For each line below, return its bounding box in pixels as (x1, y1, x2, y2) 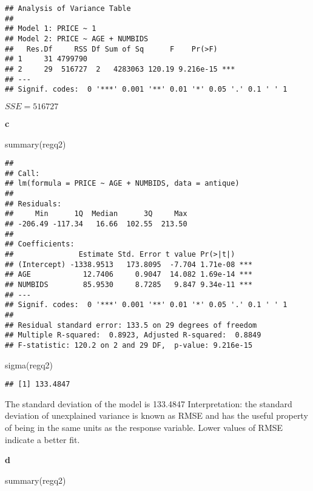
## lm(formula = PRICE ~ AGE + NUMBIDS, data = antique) (5, 179, 240, 188)
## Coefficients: (5, 240, 75, 249)
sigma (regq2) (5, 358, 53, 371)
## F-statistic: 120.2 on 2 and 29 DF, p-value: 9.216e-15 (5, 340, 253, 350)
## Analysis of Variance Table (5, 4, 131, 13)
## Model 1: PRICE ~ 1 (5, 24, 96, 33)
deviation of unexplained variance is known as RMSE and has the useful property (5, 409, 308, 422)
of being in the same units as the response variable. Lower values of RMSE (5, 421, 283, 433)
